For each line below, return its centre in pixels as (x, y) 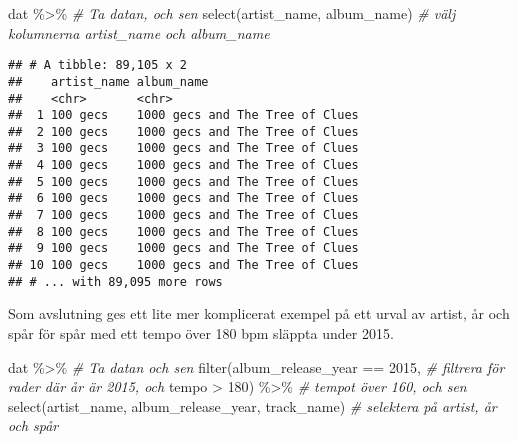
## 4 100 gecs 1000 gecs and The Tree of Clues (183, 165)
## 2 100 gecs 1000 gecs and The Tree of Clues (183, 131)
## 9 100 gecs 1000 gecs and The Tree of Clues (183, 248)
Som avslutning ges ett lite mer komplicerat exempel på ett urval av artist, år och (259, 313)
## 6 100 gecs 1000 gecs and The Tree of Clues (183, 198)
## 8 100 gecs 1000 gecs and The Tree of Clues (183, 231)
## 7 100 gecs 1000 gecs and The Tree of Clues (183, 215)
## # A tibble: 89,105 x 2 (97, 65)
